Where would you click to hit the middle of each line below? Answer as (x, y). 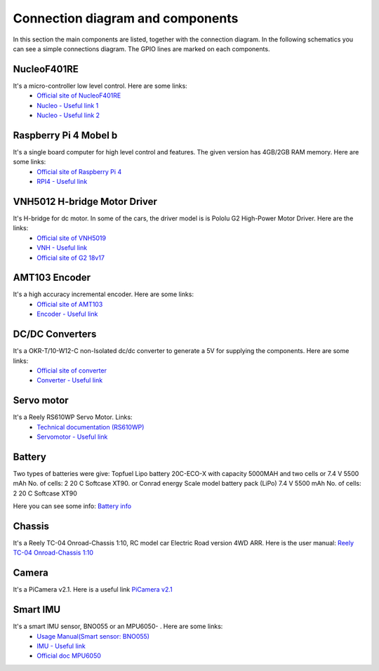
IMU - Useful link (61, 646)
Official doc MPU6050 (69, 656)
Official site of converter (72, 370)
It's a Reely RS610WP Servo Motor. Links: (73, 417)
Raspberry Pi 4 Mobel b (65, 135)
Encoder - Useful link (67, 314)
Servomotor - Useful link (72, 437)
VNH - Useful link (62, 248)
